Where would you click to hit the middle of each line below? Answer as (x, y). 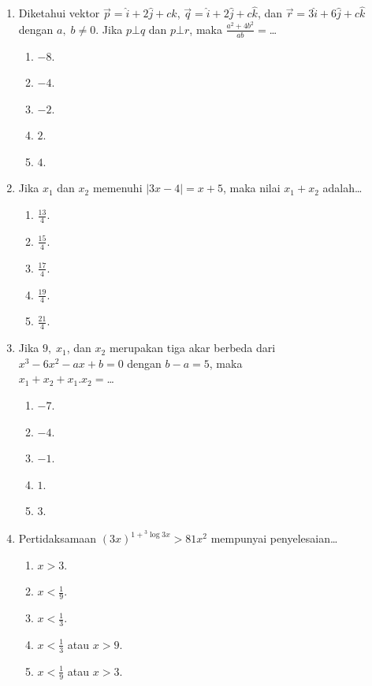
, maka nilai (251, 188)
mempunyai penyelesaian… (274, 538)
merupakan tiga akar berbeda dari (192, 348)
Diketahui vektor (59, 13)
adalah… (342, 188)
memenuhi (117, 188)
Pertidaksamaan (58, 538)
